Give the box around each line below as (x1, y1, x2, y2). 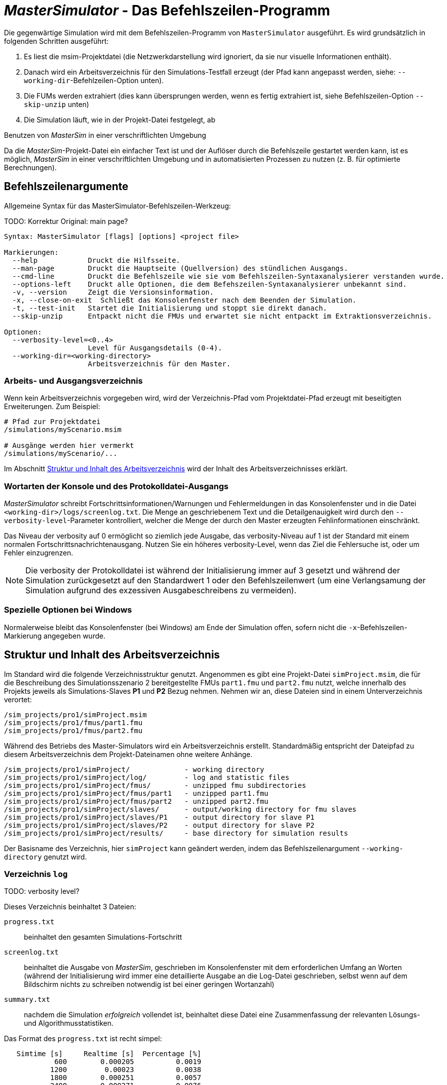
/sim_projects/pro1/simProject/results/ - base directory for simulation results (4, 829, 348, 837)
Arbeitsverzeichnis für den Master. (88, 359, 231, 368)
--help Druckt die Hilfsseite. (12, 256, 181, 264)
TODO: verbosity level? (4, 887, 80, 896)
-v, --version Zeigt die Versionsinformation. (12, 288, 214, 296)
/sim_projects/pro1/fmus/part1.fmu (4, 718, 143, 727)
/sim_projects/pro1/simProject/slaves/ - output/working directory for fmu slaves (4, 805, 357, 813)
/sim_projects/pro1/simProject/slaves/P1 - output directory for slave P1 (4, 813, 315, 821)
